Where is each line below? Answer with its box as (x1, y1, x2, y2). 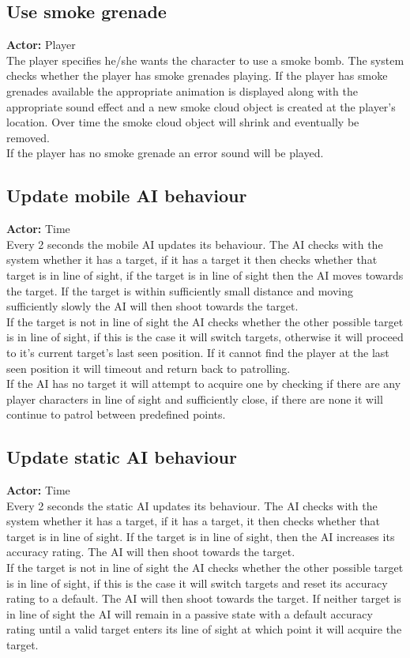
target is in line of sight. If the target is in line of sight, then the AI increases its (6, 528, 395, 544)
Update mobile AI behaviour (6, 183, 247, 208)
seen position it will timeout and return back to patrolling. (6, 359, 291, 376)
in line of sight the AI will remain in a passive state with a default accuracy (6, 605, 373, 622)
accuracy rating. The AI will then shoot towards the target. (6, 543, 295, 560)
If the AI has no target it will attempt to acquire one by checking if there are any (6, 375, 401, 392)
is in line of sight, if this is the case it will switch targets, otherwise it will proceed (6, 329, 404, 345)
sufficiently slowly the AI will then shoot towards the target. (6, 298, 299, 314)
